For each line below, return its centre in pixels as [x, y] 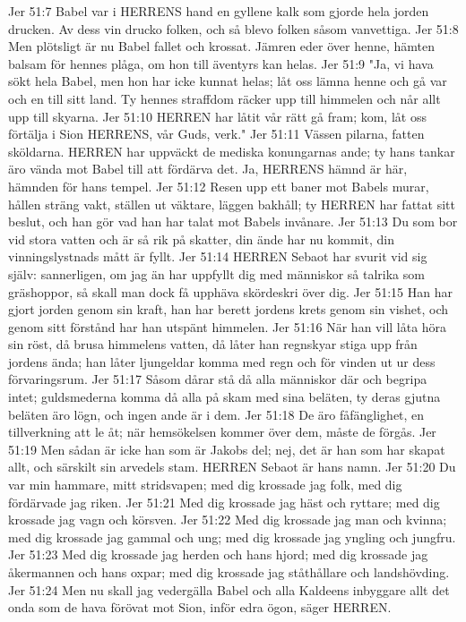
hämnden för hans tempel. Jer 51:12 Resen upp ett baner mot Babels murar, [219, 186]
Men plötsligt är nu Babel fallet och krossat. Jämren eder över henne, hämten [222, 46]
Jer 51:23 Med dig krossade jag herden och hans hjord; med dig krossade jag [218, 554]
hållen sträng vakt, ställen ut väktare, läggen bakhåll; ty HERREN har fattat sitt [232, 204]
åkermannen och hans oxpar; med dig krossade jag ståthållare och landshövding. [229, 572]
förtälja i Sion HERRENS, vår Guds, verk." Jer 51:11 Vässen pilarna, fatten [216, 134]
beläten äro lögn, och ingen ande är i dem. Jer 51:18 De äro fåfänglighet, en [216, 414]
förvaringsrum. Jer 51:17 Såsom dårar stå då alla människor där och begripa [218, 379]
